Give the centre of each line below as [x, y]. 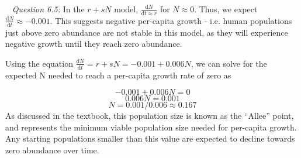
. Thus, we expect [226, 9]
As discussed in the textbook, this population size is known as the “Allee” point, [150, 116]
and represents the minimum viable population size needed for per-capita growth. [151, 127]
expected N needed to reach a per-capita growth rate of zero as [118, 75]
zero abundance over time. [52, 150]
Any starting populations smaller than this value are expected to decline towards [150, 138]
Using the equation [39, 63]
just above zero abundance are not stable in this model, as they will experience [147, 32]
